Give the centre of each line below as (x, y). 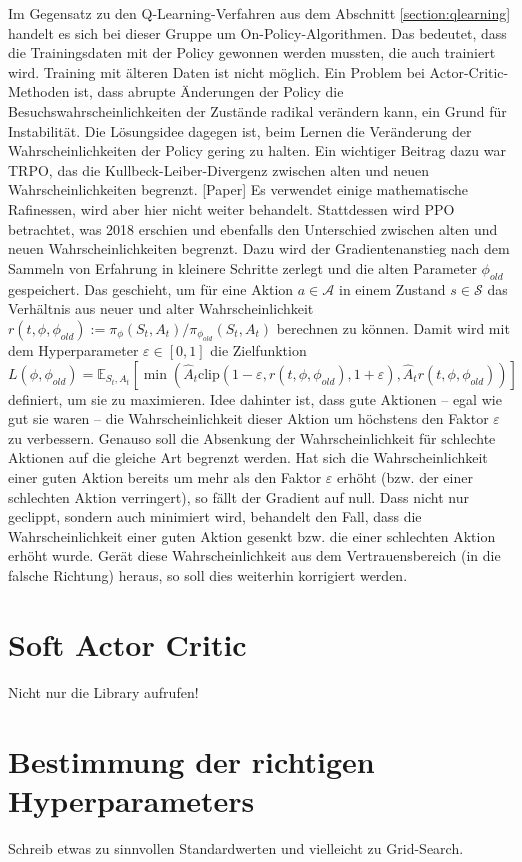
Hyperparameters (131, 799)
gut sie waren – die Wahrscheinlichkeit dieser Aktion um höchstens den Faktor (248, 418)
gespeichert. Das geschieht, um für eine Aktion (151, 288)
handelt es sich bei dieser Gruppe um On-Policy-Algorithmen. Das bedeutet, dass (257, 32)
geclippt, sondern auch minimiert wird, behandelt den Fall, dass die (215, 516)
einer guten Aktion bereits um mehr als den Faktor (165, 477)
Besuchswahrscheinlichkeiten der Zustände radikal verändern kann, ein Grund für (257, 110)
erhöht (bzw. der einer (405, 477)
